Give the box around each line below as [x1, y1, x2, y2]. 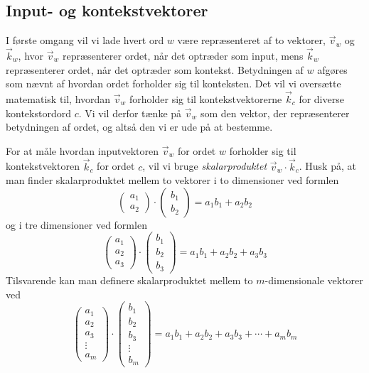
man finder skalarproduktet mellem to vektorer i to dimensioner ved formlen [6, 173, 339, 188]
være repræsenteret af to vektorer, [177, 33, 326, 48]
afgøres [317, 62, 348, 77]
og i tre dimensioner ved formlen [6, 217, 147, 232]
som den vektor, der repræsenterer [200, 105, 350, 120]
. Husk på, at [299, 158, 356, 173]
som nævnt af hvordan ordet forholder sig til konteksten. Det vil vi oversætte [6, 76, 341, 91]
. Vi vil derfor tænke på [78, 105, 182, 120]
